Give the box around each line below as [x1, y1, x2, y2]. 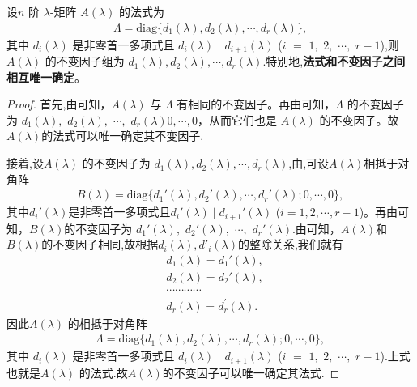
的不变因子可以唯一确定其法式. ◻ [162, 364, 340, 381]
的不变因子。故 [319, 111, 399, 128]
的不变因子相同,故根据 [41, 236, 159, 253]
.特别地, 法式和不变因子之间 [262, 53, 406, 70]
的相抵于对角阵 [67, 314, 147, 331]
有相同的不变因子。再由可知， [177, 96, 336, 113]
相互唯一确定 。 [6, 68, 86, 85]
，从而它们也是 [197, 111, 277, 128]
